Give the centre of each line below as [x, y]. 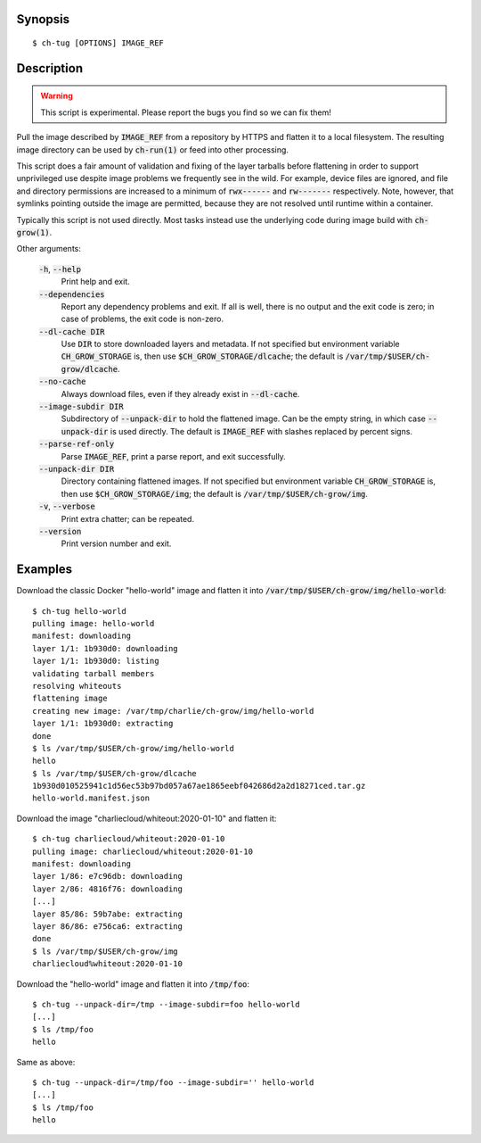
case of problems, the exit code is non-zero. [143, 319]
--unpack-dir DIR [77, 469]
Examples [45, 570]
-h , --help [60, 269]
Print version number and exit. [116, 543]
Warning [57, 96]
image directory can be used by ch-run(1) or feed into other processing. [153, 149]
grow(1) [33, 232]
